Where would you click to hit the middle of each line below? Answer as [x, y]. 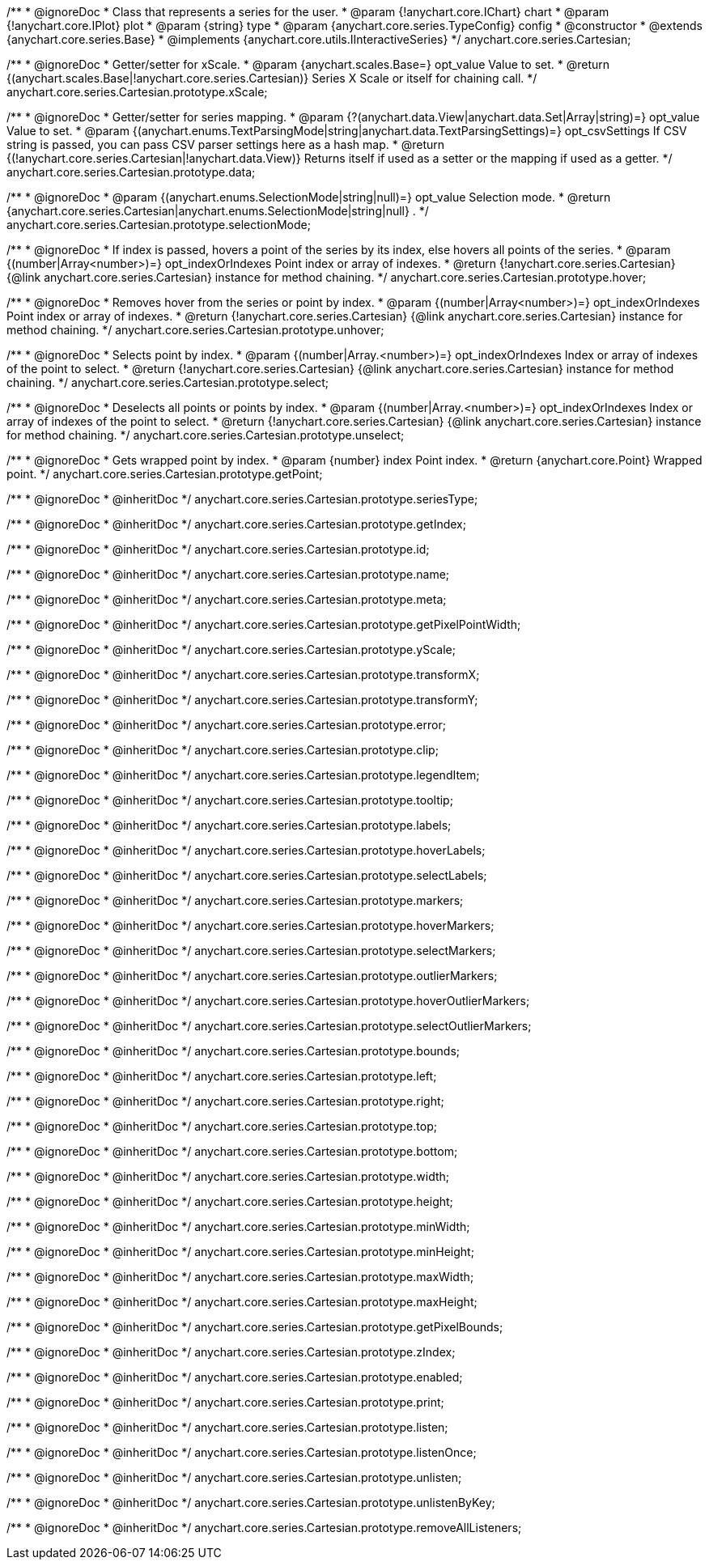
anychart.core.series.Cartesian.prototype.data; [131, 172]
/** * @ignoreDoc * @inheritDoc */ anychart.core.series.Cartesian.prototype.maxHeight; [242, 1302]
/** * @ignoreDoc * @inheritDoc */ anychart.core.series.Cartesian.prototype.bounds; [234, 1051]
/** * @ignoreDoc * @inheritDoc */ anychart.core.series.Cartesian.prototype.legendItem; [243, 775]
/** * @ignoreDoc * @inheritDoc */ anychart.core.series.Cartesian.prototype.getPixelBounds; [255, 1327]
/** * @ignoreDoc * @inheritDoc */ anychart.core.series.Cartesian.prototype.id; [218, 549]
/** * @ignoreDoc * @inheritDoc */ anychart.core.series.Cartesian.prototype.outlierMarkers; [252, 976]
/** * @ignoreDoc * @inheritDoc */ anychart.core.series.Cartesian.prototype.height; [230, 1201]
